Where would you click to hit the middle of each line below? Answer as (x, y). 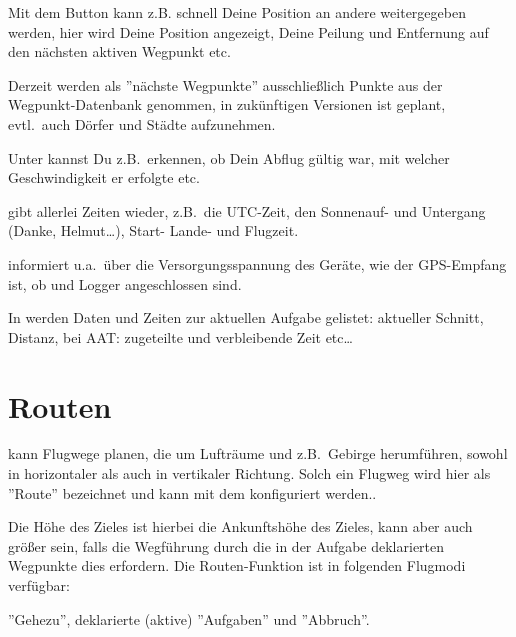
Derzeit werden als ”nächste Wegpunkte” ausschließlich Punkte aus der (225, 84)
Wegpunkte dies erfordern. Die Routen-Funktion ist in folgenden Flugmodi (237, 565)
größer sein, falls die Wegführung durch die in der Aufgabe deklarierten (226, 545)
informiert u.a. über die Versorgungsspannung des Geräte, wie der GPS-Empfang (257, 263)
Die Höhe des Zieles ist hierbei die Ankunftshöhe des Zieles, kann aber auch (240, 526)
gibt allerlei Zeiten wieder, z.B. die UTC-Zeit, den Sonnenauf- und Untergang (247, 210)
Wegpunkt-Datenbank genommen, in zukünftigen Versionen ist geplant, (227, 104)
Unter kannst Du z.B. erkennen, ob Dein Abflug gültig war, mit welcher (229, 157)
